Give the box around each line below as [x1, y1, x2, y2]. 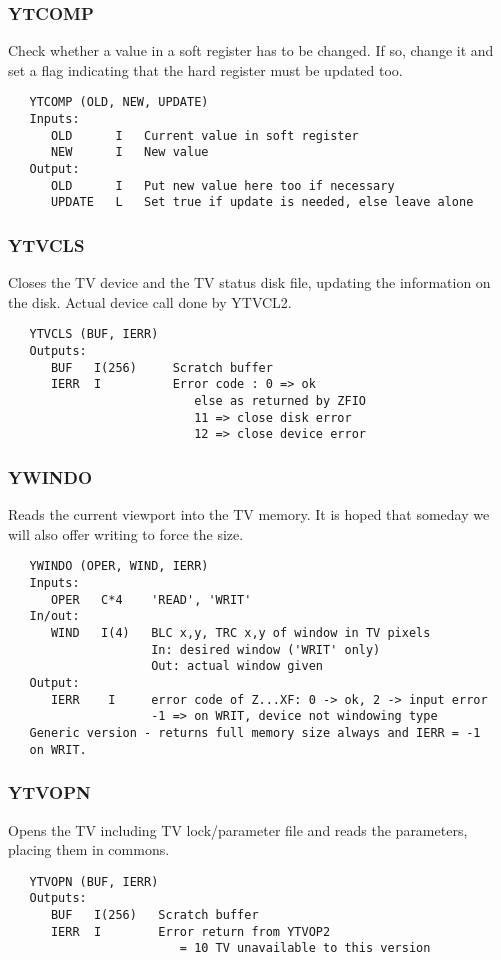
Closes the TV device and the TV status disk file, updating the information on [8, 272, 491, 293]
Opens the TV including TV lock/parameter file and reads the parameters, [8, 819, 468, 840]
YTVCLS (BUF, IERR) [29, 327, 159, 342]
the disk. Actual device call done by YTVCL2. [8, 291, 292, 312]
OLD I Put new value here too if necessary [50, 178, 395, 193]
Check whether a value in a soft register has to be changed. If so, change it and [8, 40, 494, 61]
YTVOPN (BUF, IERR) [29, 874, 159, 889]
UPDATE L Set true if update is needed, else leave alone [50, 195, 474, 210]
